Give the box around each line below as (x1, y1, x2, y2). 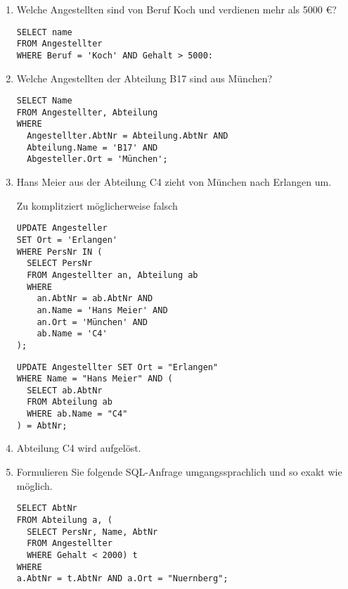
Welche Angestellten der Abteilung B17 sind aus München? (16, 70, 273, 85)
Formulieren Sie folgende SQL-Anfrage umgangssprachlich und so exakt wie (16, 464, 342, 479)
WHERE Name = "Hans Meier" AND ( (16, 374, 173, 384)
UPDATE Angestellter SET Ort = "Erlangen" (16, 362, 219, 372)
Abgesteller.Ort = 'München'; (27, 154, 168, 165)
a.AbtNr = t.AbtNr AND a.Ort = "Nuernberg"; (16, 574, 228, 584)
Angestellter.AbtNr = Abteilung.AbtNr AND (27, 131, 228, 141)
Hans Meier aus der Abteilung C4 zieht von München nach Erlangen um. (16, 175, 332, 189)
